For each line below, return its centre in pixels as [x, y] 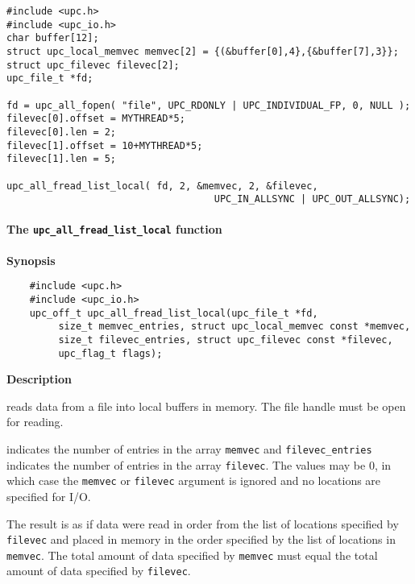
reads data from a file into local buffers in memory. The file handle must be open [206, 406]
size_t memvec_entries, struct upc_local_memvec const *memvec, [234, 327]
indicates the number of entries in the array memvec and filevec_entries [189, 449]
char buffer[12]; [53, 38]
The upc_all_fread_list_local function [114, 229]
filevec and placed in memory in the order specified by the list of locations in [201, 539]
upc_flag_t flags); [110, 353]
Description [39, 379]
